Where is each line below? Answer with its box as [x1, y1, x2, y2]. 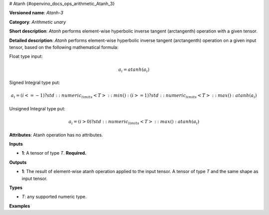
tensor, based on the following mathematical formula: [9, 44, 119, 50]
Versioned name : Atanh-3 [9, 10, 63, 16]
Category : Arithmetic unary [9, 19, 66, 25]
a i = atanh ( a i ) [118, 66, 149, 73]
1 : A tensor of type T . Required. [21, 150, 87, 156]
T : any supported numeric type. [21, 194, 87, 200]
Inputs [9, 141, 23, 147]
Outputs [9, 159, 27, 165]
